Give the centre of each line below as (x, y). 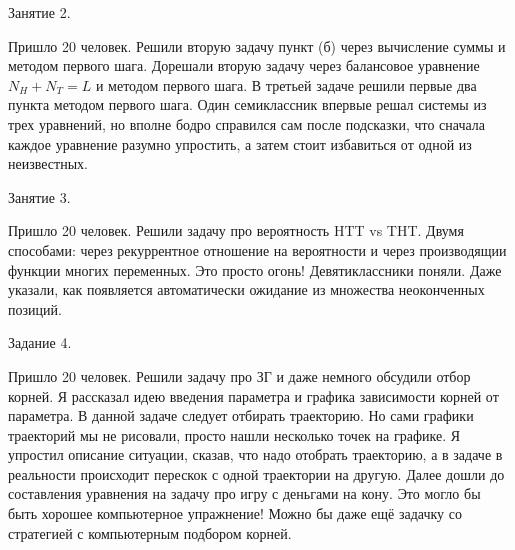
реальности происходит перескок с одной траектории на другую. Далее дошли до (256, 473)
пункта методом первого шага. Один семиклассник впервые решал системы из (247, 104)
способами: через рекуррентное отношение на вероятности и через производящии (257, 249)
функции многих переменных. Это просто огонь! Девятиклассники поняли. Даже (255, 269)
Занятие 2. (39, 12)
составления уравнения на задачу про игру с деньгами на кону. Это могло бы (244, 493)
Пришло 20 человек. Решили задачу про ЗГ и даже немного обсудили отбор (239, 375)
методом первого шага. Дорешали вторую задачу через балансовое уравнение (244, 65)
